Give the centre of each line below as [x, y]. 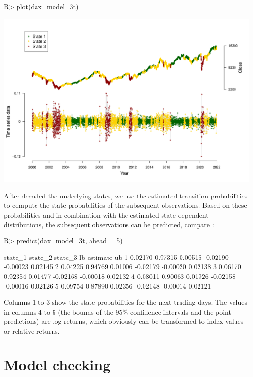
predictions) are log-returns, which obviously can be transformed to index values [124, 321]
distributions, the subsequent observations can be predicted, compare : [109, 224]
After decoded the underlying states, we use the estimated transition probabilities [126, 195]
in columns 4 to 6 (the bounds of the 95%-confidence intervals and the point [117, 311]
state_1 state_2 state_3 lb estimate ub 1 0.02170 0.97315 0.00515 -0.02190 [116, 257]
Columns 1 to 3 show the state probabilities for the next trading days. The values [126, 302]
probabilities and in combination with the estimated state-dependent [106, 215]
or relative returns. [32, 330]
